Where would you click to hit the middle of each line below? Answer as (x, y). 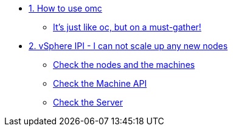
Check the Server (88, 102)
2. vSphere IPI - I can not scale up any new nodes (128, 46)
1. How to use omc (65, 8)
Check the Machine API (100, 83)
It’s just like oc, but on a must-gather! (127, 27)
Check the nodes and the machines (124, 65)
